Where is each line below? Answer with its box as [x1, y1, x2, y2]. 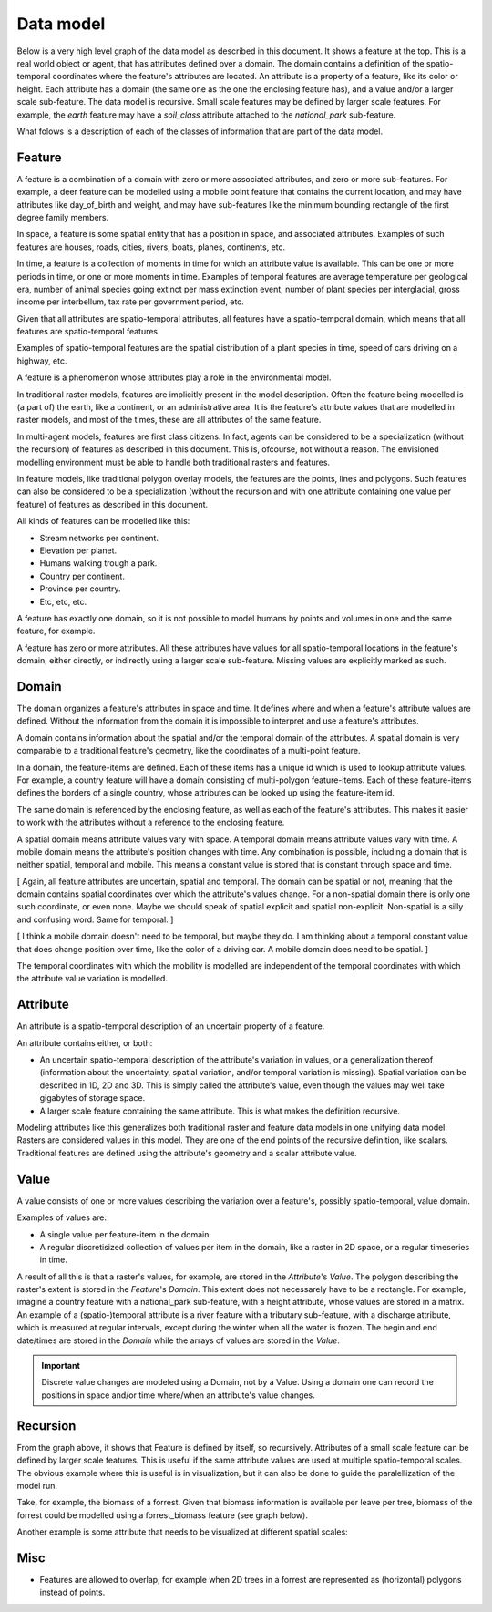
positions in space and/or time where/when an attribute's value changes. [41, 1390, 315, 1401]
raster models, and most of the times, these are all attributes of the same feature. [16, 415, 322, 426]
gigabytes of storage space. [39, 1093, 146, 1104]
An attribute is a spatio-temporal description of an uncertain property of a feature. [16, 1021, 325, 1032]
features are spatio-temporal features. [16, 326, 160, 337]
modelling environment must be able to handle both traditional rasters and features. [16, 457, 331, 467]
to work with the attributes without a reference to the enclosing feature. [16, 816, 285, 828]
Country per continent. [39, 570, 125, 581]
